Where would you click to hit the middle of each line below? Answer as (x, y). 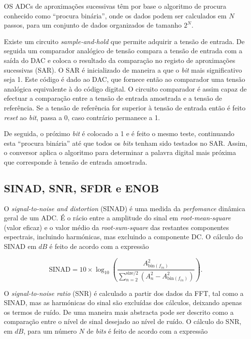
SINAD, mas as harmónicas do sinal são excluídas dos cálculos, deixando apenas (123, 302)
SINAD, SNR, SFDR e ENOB (81, 188)
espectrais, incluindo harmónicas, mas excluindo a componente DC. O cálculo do (124, 237)
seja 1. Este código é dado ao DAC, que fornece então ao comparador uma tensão (125, 79)
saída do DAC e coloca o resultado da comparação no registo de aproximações (120, 60)
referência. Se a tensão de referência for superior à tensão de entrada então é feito (125, 107)
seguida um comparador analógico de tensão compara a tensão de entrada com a (123, 51)
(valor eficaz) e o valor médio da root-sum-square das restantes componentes (117, 227)
